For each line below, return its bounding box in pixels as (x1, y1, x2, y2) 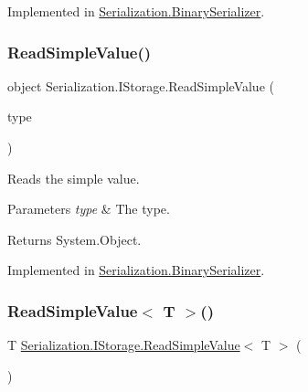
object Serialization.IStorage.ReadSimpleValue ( (7, 76, 274, 95)
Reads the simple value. (7, 168, 140, 187)
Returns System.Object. (7, 229, 142, 249)
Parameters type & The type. (7, 199, 170, 218)
